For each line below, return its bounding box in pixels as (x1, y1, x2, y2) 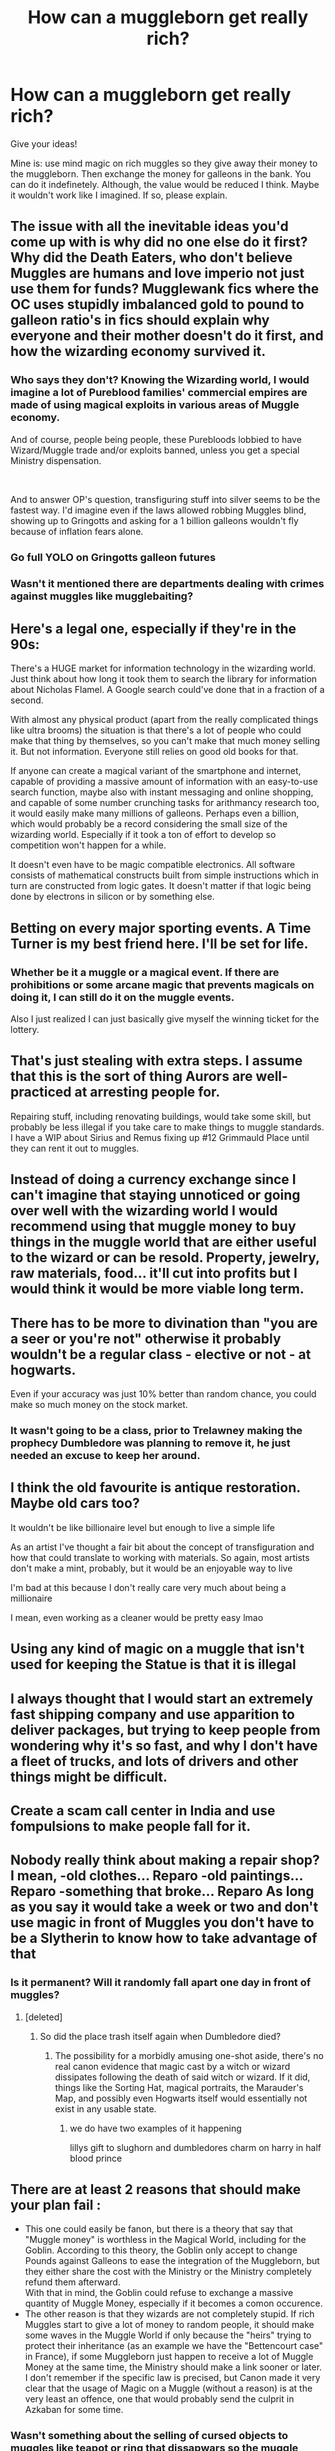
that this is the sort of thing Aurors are (10, 1068, 253, 1085)
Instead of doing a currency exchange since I (10, 1171, 297, 1188)
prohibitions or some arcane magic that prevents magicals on (10, 977, 315, 991)
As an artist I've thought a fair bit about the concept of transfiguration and (10, 1541, 315, 1553)
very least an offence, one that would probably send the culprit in (24, 2393, 295, 2405)
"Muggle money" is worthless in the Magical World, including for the (24, 2234, 307, 2246)
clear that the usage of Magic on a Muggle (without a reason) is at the (24, 2382, 313, 2395)
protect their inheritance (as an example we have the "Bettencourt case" (24, 2340, 324, 2352)
